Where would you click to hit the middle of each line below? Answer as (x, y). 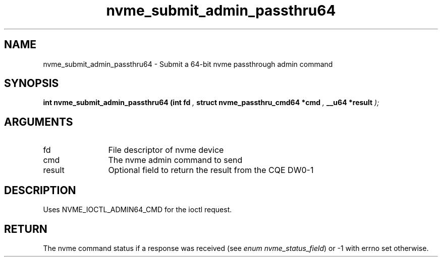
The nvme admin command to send (175, 160)
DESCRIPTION (40, 190)
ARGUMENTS (39, 122)
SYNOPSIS (32, 83)
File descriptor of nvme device (166, 150)
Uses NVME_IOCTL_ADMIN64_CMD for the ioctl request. (137, 210)
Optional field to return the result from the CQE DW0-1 (211, 170)
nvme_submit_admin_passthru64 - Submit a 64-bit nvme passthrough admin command (188, 64)
